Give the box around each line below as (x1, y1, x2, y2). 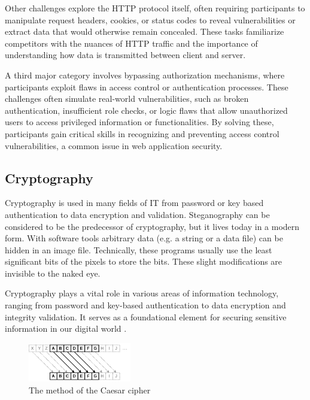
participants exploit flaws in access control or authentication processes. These (5, 80, 288, 93)
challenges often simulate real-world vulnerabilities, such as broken (5, 92, 249, 105)
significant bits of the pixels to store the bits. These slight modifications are (5, 255, 282, 268)
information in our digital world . (5, 322, 127, 335)
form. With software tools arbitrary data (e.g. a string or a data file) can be (5, 232, 283, 244)
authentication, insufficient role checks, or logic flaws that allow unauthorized (5, 104, 288, 116)
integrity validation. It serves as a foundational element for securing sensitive (5, 310, 287, 323)
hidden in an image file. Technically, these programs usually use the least (5, 243, 272, 256)
